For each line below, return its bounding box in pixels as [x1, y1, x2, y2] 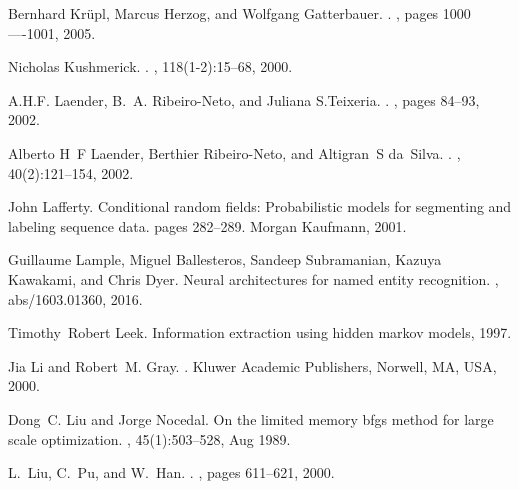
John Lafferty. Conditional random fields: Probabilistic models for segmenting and [8, 196, 512, 217]
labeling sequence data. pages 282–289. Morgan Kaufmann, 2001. [8, 215, 407, 236]
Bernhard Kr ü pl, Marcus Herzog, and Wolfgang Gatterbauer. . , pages [8, 3, 439, 23]
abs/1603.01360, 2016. [8, 288, 143, 309]
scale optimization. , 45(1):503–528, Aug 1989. [8, 428, 291, 449]
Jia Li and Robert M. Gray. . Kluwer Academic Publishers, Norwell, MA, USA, [8, 355, 497, 376]
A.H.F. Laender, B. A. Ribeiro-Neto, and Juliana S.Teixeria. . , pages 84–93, [8, 89, 480, 110]
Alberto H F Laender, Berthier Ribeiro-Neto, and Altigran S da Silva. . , [8, 142, 461, 163]
